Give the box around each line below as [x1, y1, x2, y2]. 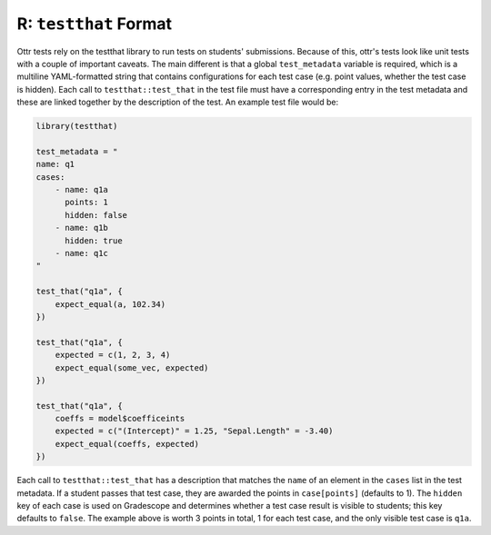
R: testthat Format [16, 14, 173, 34]
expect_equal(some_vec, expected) [55, 362, 209, 372]
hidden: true [65, 235, 123, 245]
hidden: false [65, 210, 127, 220]
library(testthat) [35, 121, 118, 132]
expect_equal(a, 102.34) [55, 299, 166, 309]
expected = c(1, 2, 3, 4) [55, 350, 171, 361]
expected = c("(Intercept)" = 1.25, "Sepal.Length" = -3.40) [55, 426, 334, 436]
